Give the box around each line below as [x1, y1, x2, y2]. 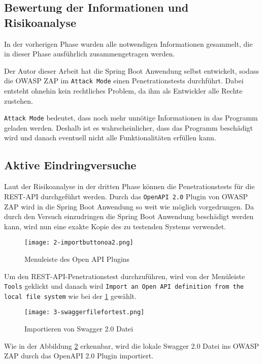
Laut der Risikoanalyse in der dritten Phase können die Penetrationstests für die [4, 181, 255, 192]
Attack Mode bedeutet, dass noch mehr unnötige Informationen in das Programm [4, 112, 258, 123]
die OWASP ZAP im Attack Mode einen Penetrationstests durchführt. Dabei [4, 75, 244, 86]
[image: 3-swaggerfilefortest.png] [24, 309, 145, 316]
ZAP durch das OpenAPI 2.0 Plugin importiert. [4, 350, 154, 361]
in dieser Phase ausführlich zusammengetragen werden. [4, 48, 175, 59]
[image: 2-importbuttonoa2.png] [24, 239, 134, 247]
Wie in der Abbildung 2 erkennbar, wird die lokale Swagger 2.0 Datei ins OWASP [4, 340, 259, 351]
